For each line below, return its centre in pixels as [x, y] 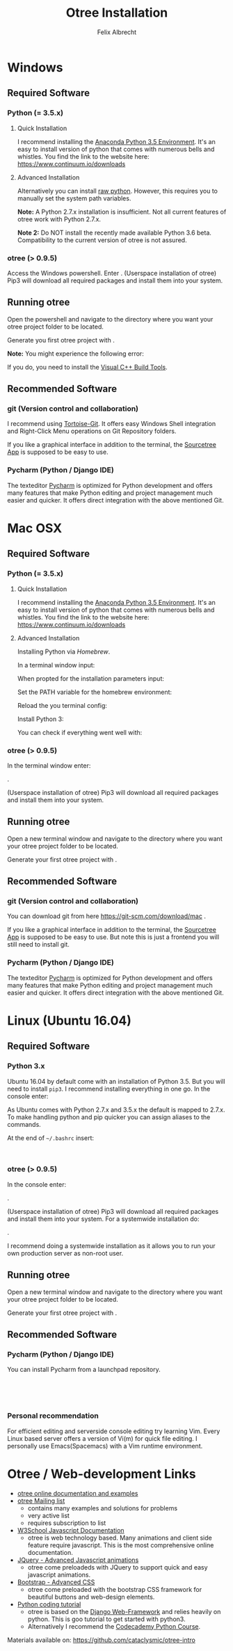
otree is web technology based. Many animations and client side [120, 1538]
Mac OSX [35, 528]
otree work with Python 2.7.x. [59, 219]
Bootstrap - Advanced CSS [56, 1582]
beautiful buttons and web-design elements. [91, 1597]
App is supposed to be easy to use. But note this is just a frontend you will [113, 937]
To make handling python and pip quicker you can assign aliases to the [109, 1117]
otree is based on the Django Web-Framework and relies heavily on [124, 1611]
